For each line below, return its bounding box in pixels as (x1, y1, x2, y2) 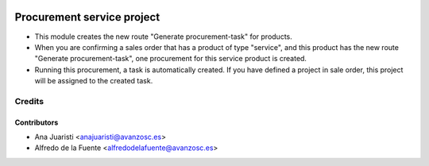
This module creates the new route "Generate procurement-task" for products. (34, 32, 293, 41)
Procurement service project (14, 10, 160, 24)
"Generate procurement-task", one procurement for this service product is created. (34, 54, 307, 64)
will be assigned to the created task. (34, 76, 153, 86)
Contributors (14, 118, 59, 127)
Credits (14, 95, 44, 106)
